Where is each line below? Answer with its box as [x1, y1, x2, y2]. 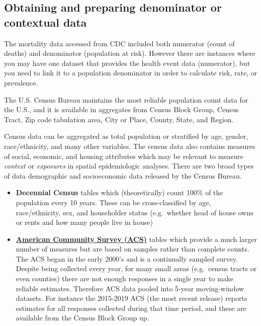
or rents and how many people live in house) [16, 217, 153, 227]
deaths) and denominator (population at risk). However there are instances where [4, 48, 255, 58]
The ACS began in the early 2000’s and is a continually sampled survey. [16, 253, 238, 264]
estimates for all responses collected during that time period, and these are [16, 302, 246, 313]
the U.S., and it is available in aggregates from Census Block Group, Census [4, 104, 239, 115]
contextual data [4, 14, 87, 30]
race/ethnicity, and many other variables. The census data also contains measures [4, 140, 255, 151]
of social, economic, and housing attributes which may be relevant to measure [4, 150, 243, 161]
